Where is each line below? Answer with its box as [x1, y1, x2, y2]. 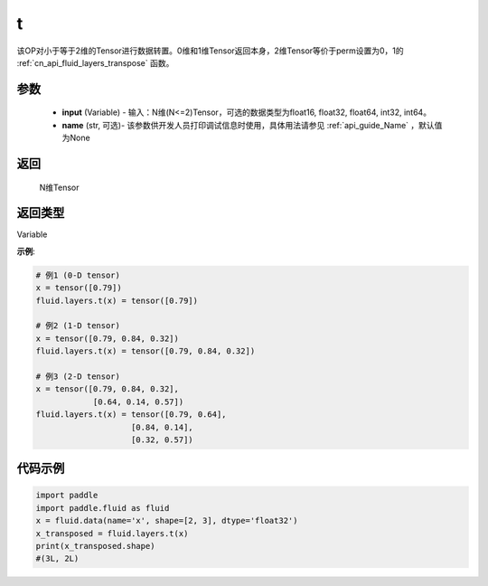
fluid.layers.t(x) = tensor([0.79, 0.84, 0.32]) [35, 346, 256, 356]
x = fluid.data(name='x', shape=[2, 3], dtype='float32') [35, 515, 298, 526]
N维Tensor [39, 182, 80, 193]
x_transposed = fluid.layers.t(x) [35, 528, 189, 538]
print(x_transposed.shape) [35, 541, 155, 552]
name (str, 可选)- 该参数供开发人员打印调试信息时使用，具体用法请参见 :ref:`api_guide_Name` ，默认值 [61, 119, 443, 130]
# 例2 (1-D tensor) [35, 321, 121, 331]
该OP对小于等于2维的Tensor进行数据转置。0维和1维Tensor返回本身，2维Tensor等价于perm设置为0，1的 [16, 45, 404, 56]
